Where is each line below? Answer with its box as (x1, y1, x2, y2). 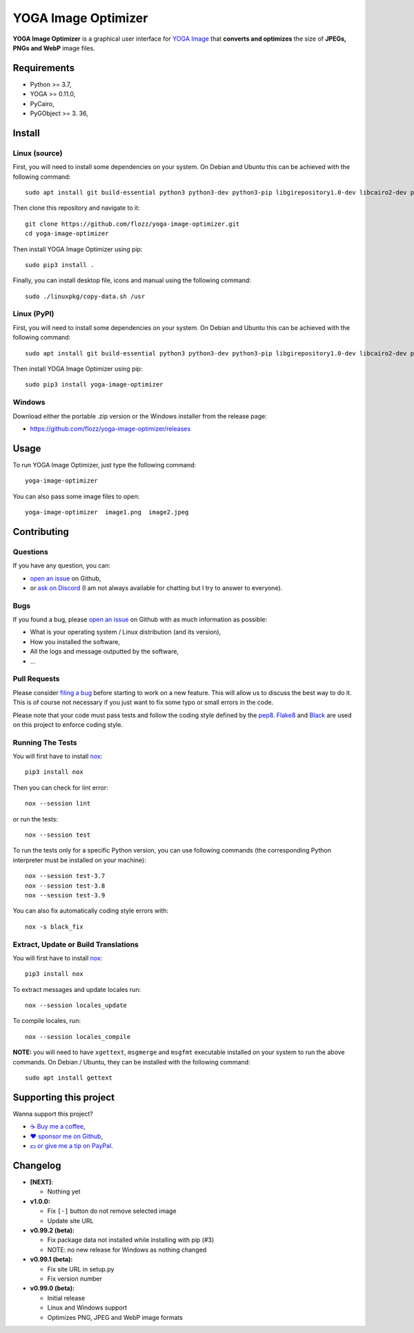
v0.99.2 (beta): (30, 1226, 75, 1234)
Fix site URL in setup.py (47, 1265, 115, 1273)
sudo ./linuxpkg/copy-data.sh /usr (25, 292, 146, 300)
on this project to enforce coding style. (12, 720, 124, 728)
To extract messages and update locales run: (12, 985, 141, 993)
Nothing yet (47, 1187, 81, 1196)
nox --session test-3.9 (25, 891, 106, 899)
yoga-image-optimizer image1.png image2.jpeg (25, 508, 189, 516)
